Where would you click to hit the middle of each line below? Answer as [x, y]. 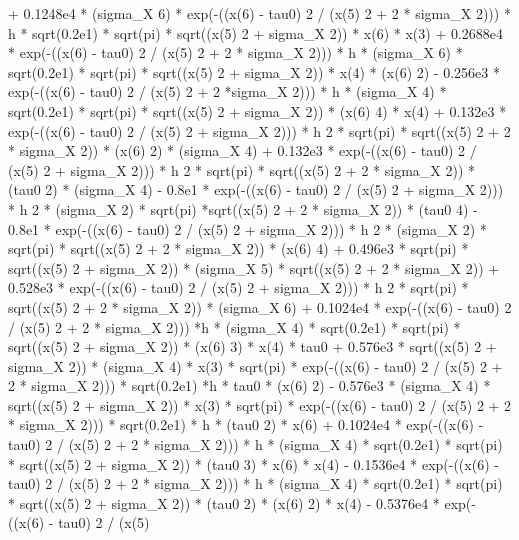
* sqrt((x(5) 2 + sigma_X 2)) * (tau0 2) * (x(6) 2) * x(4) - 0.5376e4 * [224, 502]
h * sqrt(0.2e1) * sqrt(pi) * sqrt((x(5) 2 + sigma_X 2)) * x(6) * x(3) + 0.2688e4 [256, 32]
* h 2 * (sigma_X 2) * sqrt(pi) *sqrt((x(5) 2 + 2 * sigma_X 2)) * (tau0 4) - [243, 208]
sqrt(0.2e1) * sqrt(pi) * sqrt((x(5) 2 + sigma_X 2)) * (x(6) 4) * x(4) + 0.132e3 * [257, 110]
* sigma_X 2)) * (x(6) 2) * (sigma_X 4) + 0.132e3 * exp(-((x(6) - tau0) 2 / [242, 150]
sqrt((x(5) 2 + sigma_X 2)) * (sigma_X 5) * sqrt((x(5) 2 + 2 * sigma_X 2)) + [254, 267]
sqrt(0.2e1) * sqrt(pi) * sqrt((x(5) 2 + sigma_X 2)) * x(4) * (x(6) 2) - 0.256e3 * [254, 71]
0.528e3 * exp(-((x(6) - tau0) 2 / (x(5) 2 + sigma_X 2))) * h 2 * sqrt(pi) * [238, 287]
